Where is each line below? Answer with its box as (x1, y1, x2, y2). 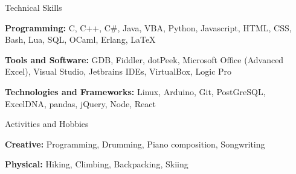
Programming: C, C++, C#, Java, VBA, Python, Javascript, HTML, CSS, (5, 21, 292, 34)
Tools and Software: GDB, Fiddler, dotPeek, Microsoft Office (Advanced (5, 53, 284, 66)
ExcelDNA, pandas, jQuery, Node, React (5, 97, 156, 110)
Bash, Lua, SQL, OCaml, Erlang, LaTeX (5, 33, 156, 46)
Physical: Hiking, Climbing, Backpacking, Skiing (5, 158, 188, 170)
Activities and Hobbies (5, 117, 89, 130)
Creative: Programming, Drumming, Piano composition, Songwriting (5, 137, 265, 150)
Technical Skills (5, 1, 62, 13)
